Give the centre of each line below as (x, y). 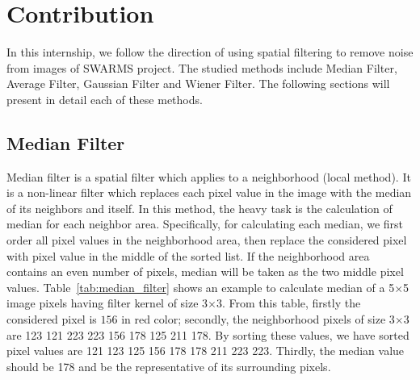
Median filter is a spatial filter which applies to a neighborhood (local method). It (209, 176)
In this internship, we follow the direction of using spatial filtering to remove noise (210, 52)
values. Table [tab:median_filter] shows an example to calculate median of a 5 (201, 287)
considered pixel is (52, 319)
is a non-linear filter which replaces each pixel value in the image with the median (209, 192)
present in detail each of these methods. (105, 99)
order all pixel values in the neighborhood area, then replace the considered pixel (207, 240)
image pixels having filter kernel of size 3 (107, 303)
